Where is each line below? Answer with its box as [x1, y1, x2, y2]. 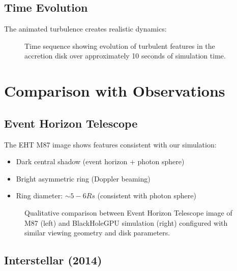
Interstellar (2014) [4, 252, 102, 268]
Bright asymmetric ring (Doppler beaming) [16, 173, 151, 184]
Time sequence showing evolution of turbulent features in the [24, 40, 215, 51]
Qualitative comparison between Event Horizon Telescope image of [24, 207, 232, 218]
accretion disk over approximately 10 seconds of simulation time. [24, 50, 226, 61]
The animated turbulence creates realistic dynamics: [4, 23, 167, 34]
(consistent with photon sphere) [97, 190, 196, 201]
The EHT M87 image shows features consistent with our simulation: [4, 139, 217, 149]
